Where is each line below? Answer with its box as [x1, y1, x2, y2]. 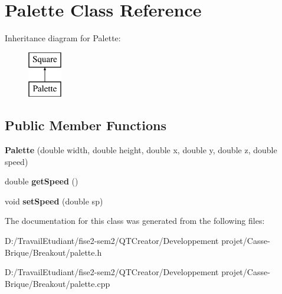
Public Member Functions [5, 116, 166, 134]
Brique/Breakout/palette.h [5, 246, 102, 258]
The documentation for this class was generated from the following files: [5, 214, 265, 227]
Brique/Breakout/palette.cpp [5, 277, 110, 289]
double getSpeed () [5, 175, 78, 187]
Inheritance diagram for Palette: [5, 32, 121, 44]
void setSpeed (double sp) [5, 194, 103, 207]
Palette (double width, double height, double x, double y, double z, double [5, 144, 277, 156]
